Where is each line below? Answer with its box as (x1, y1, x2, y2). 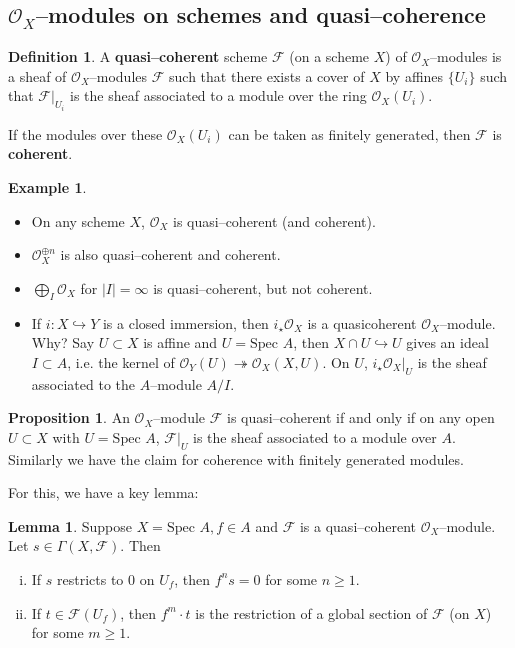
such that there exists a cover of (169, 65, 365, 86)
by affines (385, 65, 444, 86)
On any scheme (31, 210, 125, 231)
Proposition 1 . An (8, 407, 130, 428)
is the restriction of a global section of (195, 602, 428, 623)
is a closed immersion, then (102, 312, 269, 333)
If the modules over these (8, 123, 163, 144)
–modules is (430, 46, 502, 67)
